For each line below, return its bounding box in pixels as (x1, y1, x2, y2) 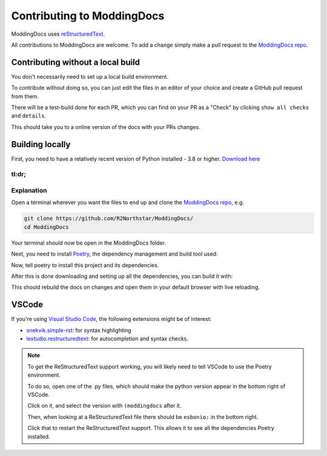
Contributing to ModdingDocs (11, 9, 165, 22)
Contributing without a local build (11, 57, 140, 67)
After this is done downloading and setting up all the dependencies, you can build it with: (11, 273, 233, 280)
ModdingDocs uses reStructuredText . (11, 30, 105, 38)
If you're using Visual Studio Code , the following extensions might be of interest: (11, 316, 212, 323)
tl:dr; (11, 170, 27, 179)
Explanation (11, 187, 47, 195)
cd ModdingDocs (24, 223, 69, 230)
